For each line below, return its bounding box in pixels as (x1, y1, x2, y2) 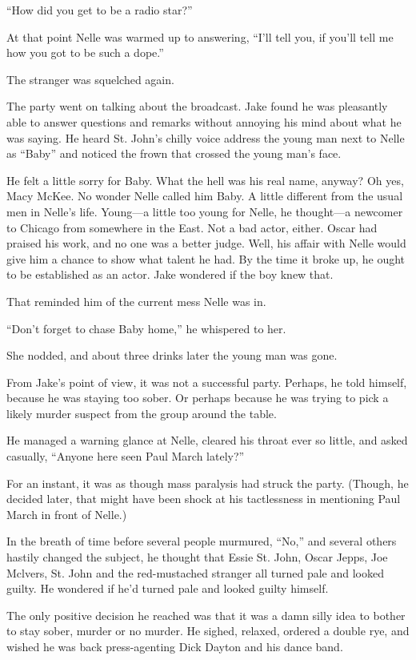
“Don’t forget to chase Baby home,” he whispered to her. (6, 320, 286, 336)
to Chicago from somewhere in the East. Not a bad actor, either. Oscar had (6, 219, 378, 235)
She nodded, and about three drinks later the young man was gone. (6, 347, 338, 364)
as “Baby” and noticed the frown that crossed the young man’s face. (6, 145, 342, 162)
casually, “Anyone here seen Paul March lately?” (6, 448, 245, 465)
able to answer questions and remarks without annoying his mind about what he (6, 113, 402, 130)
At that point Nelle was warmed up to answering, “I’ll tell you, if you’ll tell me (6, 28, 394, 45)
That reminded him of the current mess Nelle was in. (6, 292, 266, 309)
